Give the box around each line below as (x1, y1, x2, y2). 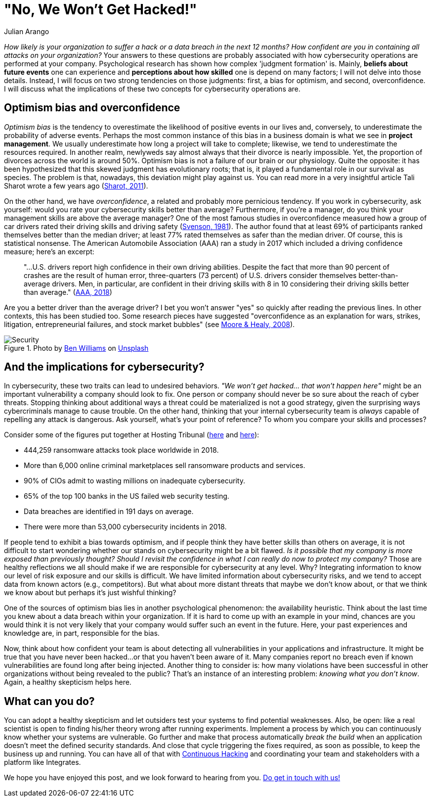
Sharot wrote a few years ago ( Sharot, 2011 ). (4, 181, 148, 190)
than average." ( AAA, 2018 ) (24, 287, 112, 296)
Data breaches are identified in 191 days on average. (24, 507, 194, 516)
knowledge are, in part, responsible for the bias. (4, 629, 160, 638)
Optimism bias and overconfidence (4, 101, 180, 114)
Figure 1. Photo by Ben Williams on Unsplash (4, 343, 149, 352)
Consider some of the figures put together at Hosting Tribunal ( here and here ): (4, 430, 259, 439)
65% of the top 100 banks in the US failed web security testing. (24, 492, 229, 501)
